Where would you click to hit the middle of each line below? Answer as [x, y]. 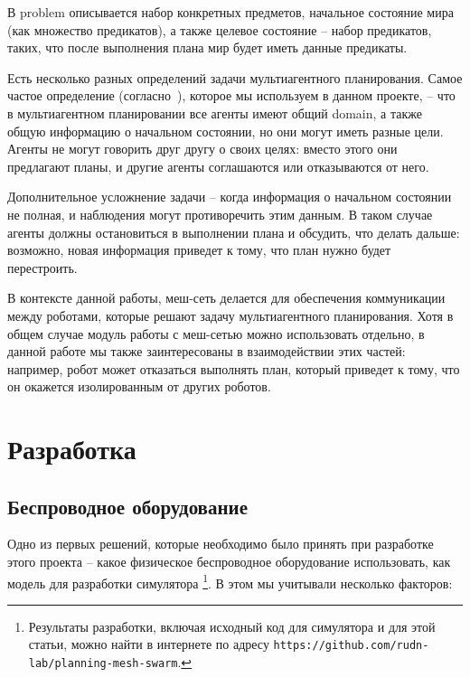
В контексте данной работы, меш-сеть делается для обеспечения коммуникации [226, 298]
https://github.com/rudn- [351, 646]
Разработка [72, 449]
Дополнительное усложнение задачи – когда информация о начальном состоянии [230, 197]
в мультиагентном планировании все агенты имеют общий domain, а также [215, 113]
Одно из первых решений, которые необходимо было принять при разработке [221, 544]
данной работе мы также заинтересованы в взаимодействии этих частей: [207, 351]
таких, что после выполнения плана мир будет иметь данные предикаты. [207, 47]
